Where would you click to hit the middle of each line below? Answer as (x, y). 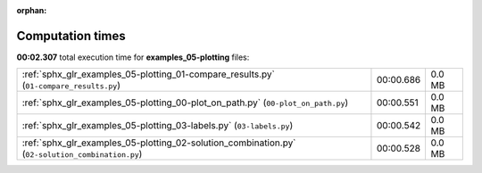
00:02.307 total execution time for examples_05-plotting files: (133, 57)
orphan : (32, 10)
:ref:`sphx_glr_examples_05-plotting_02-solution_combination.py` (159, 143)
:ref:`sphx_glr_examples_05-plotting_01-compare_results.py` (149, 74)
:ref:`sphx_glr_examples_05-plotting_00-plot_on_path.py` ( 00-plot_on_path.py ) (185, 103)
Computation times (71, 36)
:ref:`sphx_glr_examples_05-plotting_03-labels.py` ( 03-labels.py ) (158, 126)
